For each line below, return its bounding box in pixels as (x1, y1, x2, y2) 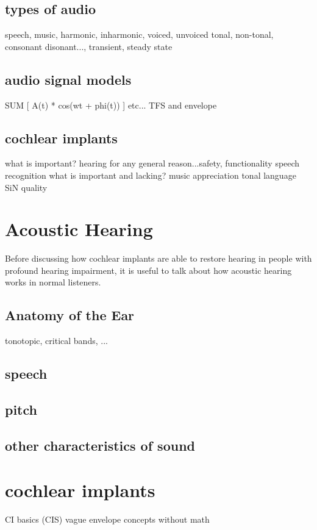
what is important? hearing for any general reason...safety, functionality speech (5, 157, 300, 170)
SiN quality (5, 181, 48, 193)
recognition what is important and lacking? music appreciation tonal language (5, 168, 296, 181)
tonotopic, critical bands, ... (5, 334, 108, 347)
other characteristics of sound (5, 435, 195, 454)
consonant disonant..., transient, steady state (5, 40, 173, 52)
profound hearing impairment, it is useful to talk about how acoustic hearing (5, 263, 292, 276)
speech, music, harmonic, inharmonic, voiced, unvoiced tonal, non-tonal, (5, 28, 274, 41)
